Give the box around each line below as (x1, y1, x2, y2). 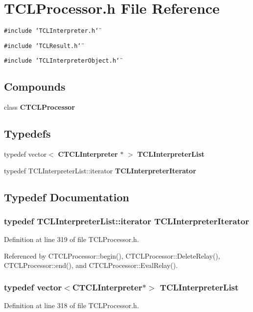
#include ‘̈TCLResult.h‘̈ (4, 42, 81, 49)
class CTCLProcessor (4, 102, 75, 112)
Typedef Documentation (4, 189, 129, 204)
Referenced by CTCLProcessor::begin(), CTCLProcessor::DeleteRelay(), (4, 250, 220, 261)
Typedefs (4, 126, 51, 141)
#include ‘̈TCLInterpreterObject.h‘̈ (4, 57, 120, 65)
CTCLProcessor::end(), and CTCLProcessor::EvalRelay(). (4, 260, 178, 270)
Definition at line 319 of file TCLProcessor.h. (4, 234, 139, 244)
